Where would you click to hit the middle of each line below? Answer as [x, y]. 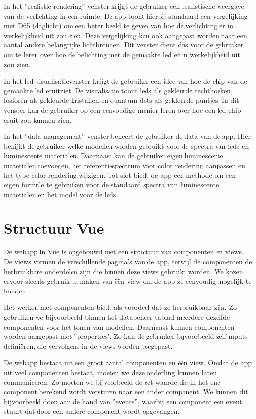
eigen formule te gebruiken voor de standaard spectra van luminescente [111, 185]
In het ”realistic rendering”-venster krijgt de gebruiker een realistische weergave [124, 6]
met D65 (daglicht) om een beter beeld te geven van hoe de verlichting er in [119, 25]
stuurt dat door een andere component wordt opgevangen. [92, 411]
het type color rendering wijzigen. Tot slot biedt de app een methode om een [120, 175]
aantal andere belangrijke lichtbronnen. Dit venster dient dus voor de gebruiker [124, 45]
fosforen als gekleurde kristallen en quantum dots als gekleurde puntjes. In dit [122, 100]
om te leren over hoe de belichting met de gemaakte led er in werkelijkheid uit [122, 54]
